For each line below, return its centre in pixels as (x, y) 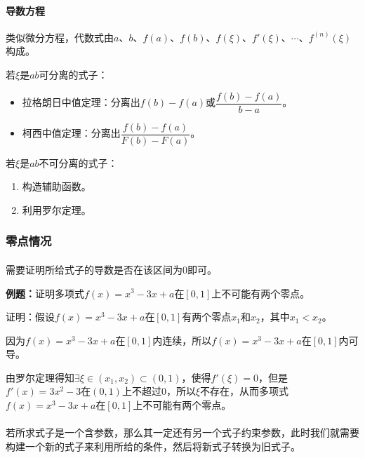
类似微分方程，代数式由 (60, 37)
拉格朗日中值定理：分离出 (81, 102)
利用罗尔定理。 (57, 209)
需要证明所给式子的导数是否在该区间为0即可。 (111, 269)
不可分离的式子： (78, 162)
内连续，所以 (182, 340)
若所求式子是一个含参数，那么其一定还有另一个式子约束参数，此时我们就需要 (182, 432)
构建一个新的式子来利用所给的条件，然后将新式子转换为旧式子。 (153, 446)
